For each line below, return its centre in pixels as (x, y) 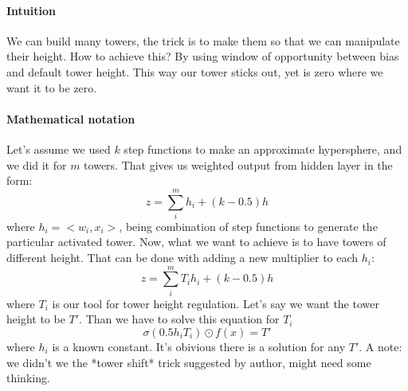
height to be (36, 319)
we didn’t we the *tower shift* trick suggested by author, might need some (189, 362)
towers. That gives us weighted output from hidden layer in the (238, 164)
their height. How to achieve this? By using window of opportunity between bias (203, 56)
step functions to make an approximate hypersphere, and (263, 149)
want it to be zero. (52, 87)
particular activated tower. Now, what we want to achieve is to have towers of (196, 242)
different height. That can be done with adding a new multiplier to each (182, 258)
